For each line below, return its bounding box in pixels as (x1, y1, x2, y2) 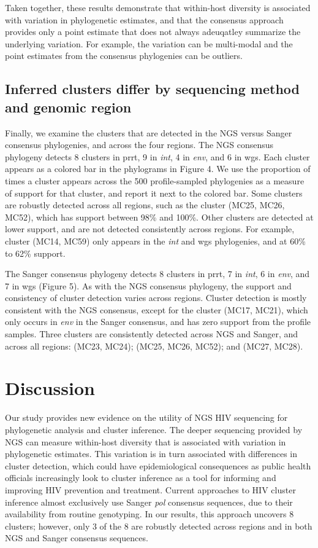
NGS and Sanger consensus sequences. (5, 531, 148, 544)
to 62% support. (5, 246, 66, 259)
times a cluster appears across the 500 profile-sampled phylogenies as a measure (5, 174, 305, 187)
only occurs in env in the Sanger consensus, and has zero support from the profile (5, 315, 311, 328)
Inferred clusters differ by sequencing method (5, 79, 300, 98)
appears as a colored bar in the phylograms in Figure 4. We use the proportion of (5, 162, 311, 175)
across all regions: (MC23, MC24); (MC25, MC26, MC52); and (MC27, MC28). (5, 339, 303, 352)
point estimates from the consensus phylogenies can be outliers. (5, 49, 243, 62)
